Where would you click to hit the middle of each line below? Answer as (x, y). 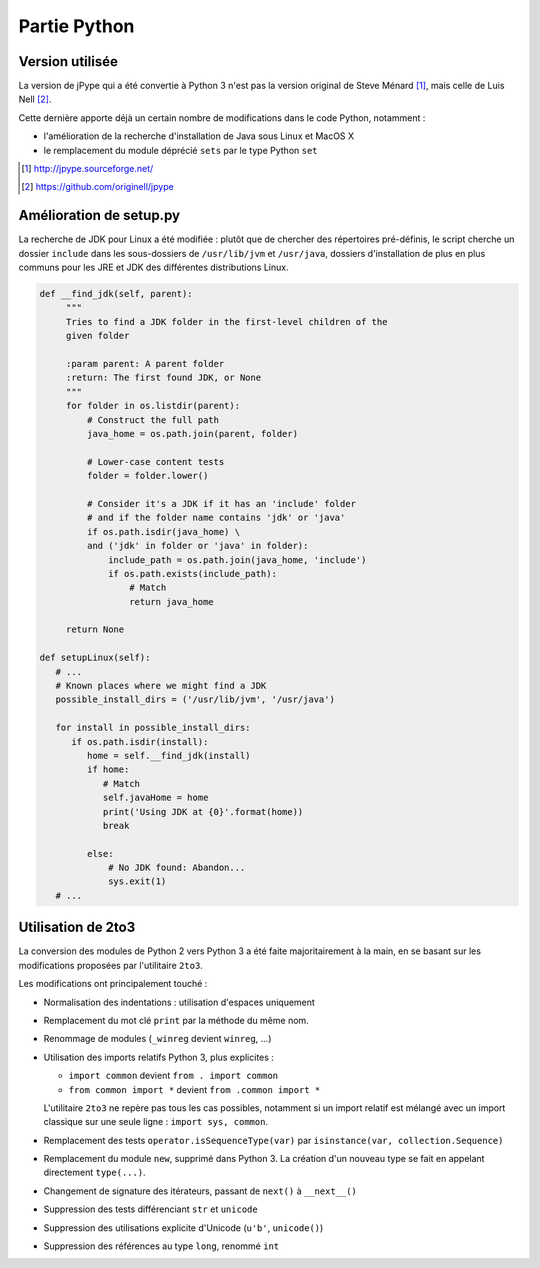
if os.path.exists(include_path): (192, 573)
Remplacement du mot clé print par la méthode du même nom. (176, 1020)
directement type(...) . (94, 1172)
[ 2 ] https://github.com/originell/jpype (97, 187)
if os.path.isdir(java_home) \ (163, 531)
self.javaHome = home (155, 798)
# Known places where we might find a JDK (161, 686)
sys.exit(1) (137, 881)
